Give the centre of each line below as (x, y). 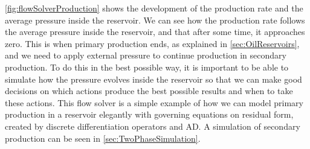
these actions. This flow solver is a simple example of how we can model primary (154, 102)
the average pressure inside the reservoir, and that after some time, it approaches (155, 32)
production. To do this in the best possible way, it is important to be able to (147, 67)
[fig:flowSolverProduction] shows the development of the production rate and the (154, 8)
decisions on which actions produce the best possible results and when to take (149, 91)
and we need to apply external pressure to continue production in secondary (146, 55)
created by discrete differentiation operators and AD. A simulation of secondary (153, 126)
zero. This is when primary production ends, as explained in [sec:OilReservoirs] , (152, 43)
